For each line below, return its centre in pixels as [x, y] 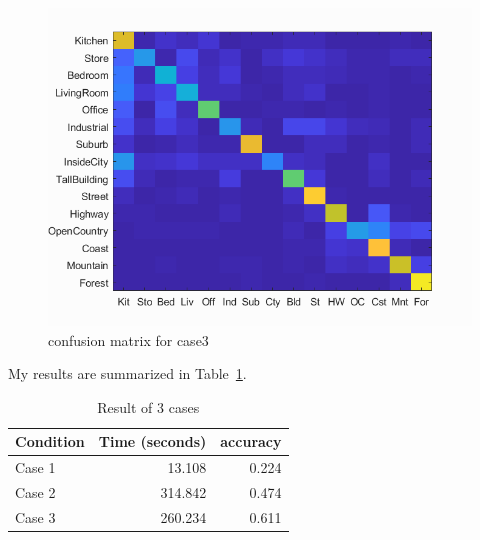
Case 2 [35, 492]
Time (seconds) [152, 441]
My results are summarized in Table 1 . [127, 373]
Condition [50, 441]
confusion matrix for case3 [128, 339]
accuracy [251, 441]
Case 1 [35, 467]
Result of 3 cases [148, 406]
